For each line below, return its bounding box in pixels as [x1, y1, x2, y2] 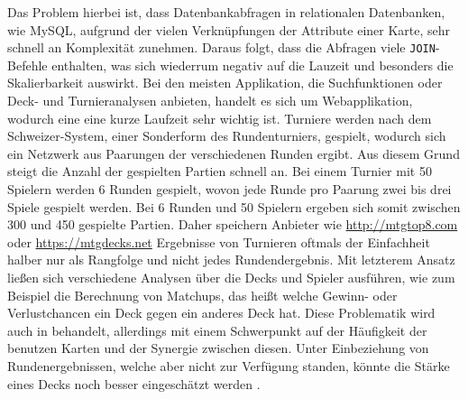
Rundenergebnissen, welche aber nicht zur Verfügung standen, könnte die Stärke [7, 356, 450, 375]
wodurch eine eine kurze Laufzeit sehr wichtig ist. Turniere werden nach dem [7, 108, 432, 127]
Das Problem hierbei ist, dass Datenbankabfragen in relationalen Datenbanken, [7, 3, 445, 21]
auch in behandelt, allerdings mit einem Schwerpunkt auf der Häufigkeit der [7, 320, 427, 339]
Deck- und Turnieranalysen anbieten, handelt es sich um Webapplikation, [7, 91, 413, 110]
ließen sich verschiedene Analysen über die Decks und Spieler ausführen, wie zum [7, 267, 455, 286]
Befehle [7, 55, 48, 74]
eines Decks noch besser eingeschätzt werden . [7, 374, 261, 393]
